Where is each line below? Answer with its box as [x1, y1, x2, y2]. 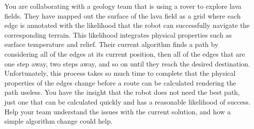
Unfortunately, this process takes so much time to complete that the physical [4, 68, 236, 78]
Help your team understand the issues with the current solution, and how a [4, 106, 231, 116]
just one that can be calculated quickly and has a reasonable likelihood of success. [4, 96, 251, 107]
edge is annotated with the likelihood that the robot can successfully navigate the [4, 20, 250, 30]
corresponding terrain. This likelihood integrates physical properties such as [4, 29, 232, 40]
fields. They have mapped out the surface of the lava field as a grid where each [4, 10, 241, 21]
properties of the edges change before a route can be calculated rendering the [4, 77, 236, 87]
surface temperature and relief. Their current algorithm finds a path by [4, 39, 219, 49]
